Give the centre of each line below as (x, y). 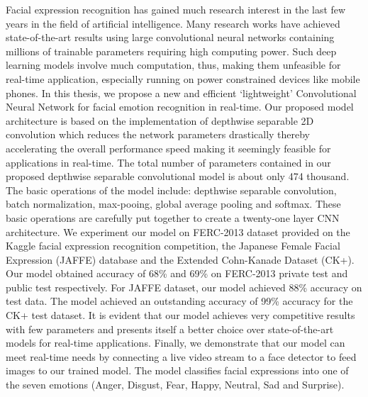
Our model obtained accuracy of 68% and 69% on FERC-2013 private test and (177, 273)
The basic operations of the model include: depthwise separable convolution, (171, 190)
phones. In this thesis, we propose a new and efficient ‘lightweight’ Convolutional (181, 93)
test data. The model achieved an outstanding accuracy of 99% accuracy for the (179, 301)
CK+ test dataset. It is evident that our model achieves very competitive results (180, 315)
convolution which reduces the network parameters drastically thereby (158, 134)
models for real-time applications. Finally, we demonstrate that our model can (175, 343)
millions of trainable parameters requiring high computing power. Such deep (171, 51)
